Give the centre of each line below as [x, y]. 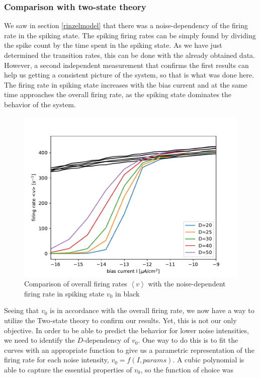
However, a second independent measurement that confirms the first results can [126, 65]
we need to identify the [39, 340]
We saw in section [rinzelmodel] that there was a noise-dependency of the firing [126, 25]
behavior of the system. [40, 104]
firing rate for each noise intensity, [57, 360]
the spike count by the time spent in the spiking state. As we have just [113, 45]
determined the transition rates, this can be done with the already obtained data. [129, 55]
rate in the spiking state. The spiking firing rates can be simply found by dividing [130, 35]
